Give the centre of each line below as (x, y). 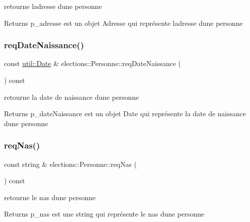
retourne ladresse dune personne (53, 6)
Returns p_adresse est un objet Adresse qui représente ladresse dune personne (124, 23)
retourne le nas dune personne (50, 197)
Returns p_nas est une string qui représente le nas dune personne (104, 214)
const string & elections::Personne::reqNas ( (71, 164)
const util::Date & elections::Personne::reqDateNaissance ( (93, 63)
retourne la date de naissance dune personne (72, 97)
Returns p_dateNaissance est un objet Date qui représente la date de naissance (125, 113)
